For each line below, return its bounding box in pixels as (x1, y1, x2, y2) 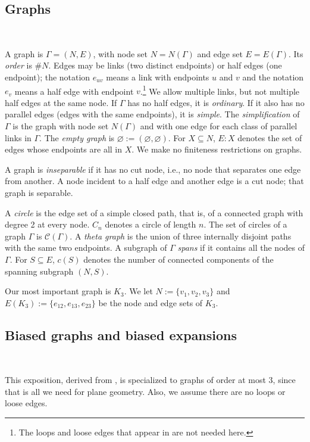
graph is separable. (5, 186, 73, 198)
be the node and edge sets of (98, 296, 203, 309)
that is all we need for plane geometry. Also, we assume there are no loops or (5, 385, 286, 397)
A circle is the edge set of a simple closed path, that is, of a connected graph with (5, 206, 303, 219)
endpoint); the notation (5, 70, 90, 83)
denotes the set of (237, 131, 302, 144)
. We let (124, 285, 153, 297)
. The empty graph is (39, 131, 115, 144)
